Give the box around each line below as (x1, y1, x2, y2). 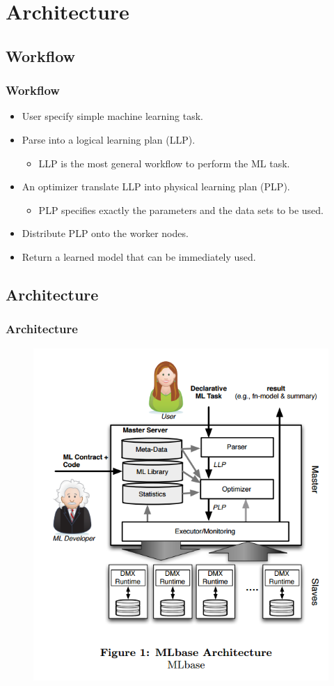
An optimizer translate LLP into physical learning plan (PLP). (22, 179, 290, 194)
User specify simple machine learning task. (22, 109, 203, 123)
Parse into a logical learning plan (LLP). (22, 132, 196, 146)
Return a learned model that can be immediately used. (22, 249, 256, 264)
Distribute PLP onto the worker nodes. (22, 226, 189, 241)
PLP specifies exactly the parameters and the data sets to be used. (38, 202, 324, 217)
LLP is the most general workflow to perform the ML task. (38, 155, 290, 170)
